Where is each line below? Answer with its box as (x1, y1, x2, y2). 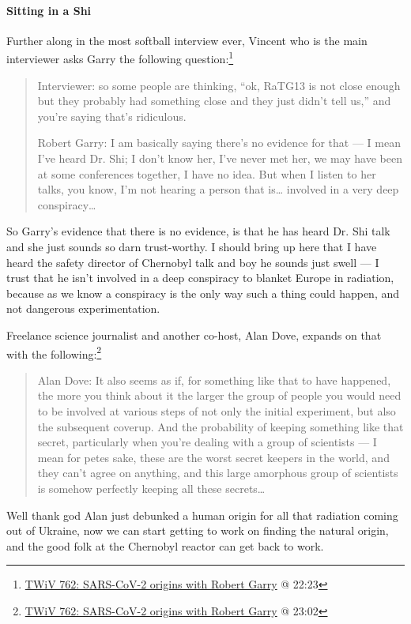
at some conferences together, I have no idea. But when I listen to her (37, 165, 376, 182)
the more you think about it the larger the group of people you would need (37, 387, 402, 404)
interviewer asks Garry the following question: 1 (6, 48, 234, 67)
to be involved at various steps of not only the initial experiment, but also (37, 402, 396, 419)
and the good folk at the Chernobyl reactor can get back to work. (6, 537, 324, 554)
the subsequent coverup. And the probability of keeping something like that (37, 418, 404, 434)
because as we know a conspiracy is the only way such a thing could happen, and (6, 284, 400, 301)
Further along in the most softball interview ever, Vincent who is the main (6, 32, 368, 48)
